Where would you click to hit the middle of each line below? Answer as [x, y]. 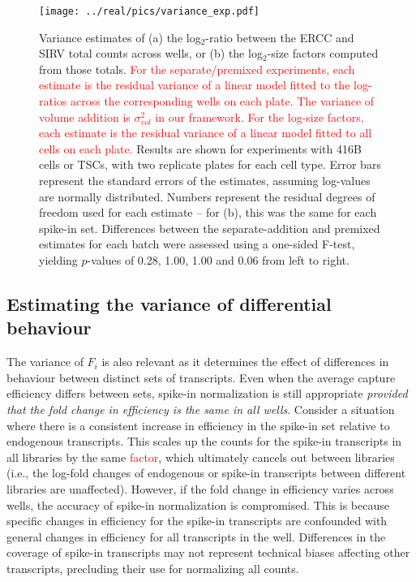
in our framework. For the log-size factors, [259, 116]
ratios [53, 101]
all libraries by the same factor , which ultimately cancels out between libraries [201, 457]
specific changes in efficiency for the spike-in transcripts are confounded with [197, 521]
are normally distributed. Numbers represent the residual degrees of [207, 196]
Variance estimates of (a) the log [120, 37]
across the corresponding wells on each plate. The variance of [223, 101]
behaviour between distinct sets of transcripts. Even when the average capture [201, 377]
